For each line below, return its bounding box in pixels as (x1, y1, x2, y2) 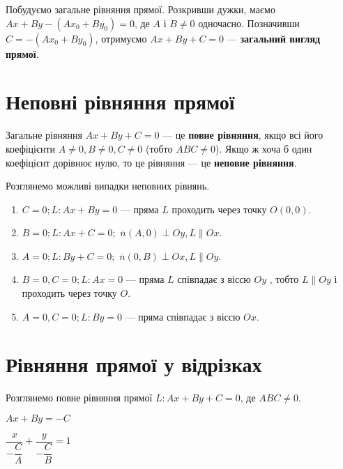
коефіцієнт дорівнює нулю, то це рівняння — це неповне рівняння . (6, 155, 297, 169)
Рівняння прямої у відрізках (6, 350, 262, 378)
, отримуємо (95, 31, 147, 45)
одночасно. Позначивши (198, 15, 300, 30)
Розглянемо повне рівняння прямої (6, 390, 153, 405)
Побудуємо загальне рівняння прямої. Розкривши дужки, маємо (6, 2, 275, 16)
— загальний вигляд (227, 31, 321, 45)
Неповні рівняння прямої (6, 87, 235, 116)
